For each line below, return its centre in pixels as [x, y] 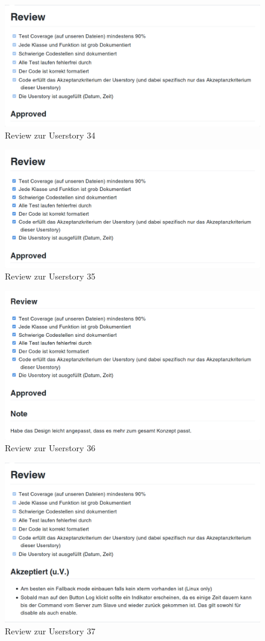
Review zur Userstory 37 [50, 630]
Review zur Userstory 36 [50, 448]
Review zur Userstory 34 [50, 135]
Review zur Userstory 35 [50, 276]
